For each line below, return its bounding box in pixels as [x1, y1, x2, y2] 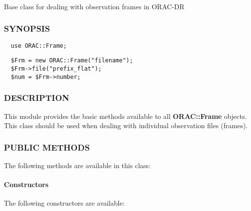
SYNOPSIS [4, 22, 50, 34]
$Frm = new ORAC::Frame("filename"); [11, 57, 133, 64]
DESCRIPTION [4, 92, 70, 104]
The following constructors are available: [4, 198, 125, 208]
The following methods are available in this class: [4, 160, 151, 171]
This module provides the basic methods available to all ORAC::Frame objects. [4, 111, 247, 121]
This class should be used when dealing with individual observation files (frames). [4, 120, 248, 131]
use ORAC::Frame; [11, 42, 67, 49]
